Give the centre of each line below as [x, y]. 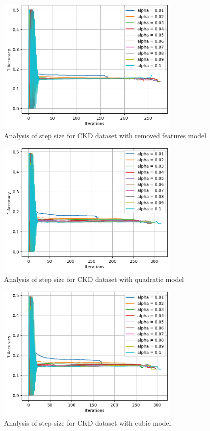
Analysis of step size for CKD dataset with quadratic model [94, 279]
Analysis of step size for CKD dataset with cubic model [88, 422]
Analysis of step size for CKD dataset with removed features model [105, 136]
